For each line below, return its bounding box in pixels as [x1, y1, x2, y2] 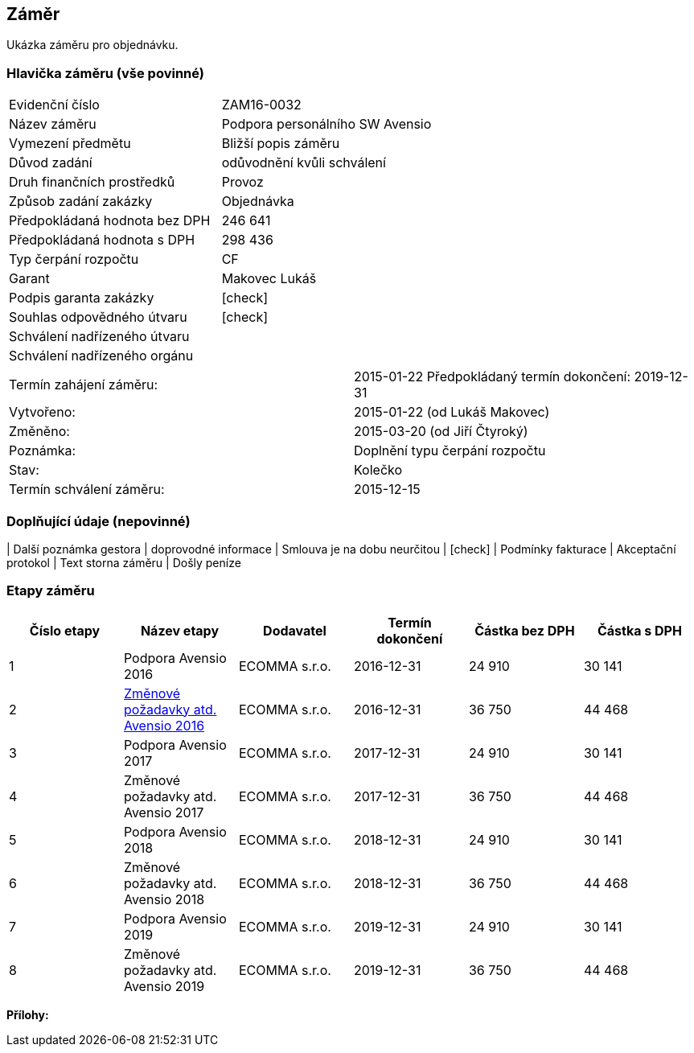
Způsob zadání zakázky [9, 193, 153, 210]
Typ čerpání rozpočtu [9, 251, 139, 268]
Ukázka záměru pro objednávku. [6, 38, 179, 52]
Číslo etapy [29, 622, 101, 639]
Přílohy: [6, 1007, 49, 1022]
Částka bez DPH [474, 622, 575, 639]
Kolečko [354, 462, 403, 479]
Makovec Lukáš [221, 270, 317, 287]
